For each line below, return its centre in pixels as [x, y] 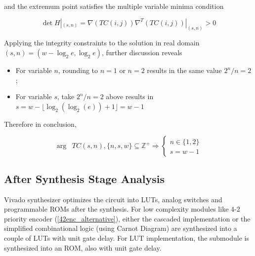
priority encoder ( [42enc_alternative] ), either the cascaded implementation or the [127, 218]
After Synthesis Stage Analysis [85, 178]
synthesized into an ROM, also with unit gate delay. [83, 247]
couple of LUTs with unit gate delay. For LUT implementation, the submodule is [127, 238]
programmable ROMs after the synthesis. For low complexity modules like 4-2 [122, 209]
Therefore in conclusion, [40, 124]
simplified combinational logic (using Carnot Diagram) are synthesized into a [121, 228]
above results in [130, 96]
